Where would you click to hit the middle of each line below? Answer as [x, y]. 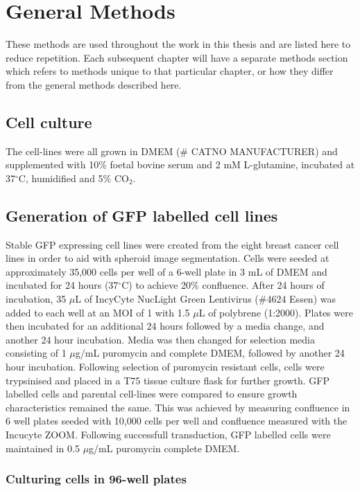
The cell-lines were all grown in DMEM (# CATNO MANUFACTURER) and [172, 151]
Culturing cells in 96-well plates [96, 479]
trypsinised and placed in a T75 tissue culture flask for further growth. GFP [168, 380]
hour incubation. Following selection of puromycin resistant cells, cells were [165, 367]
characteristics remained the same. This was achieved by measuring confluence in [178, 407]
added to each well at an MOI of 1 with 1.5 [98, 312]
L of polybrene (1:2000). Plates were [276, 312]
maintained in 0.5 [43, 448]
